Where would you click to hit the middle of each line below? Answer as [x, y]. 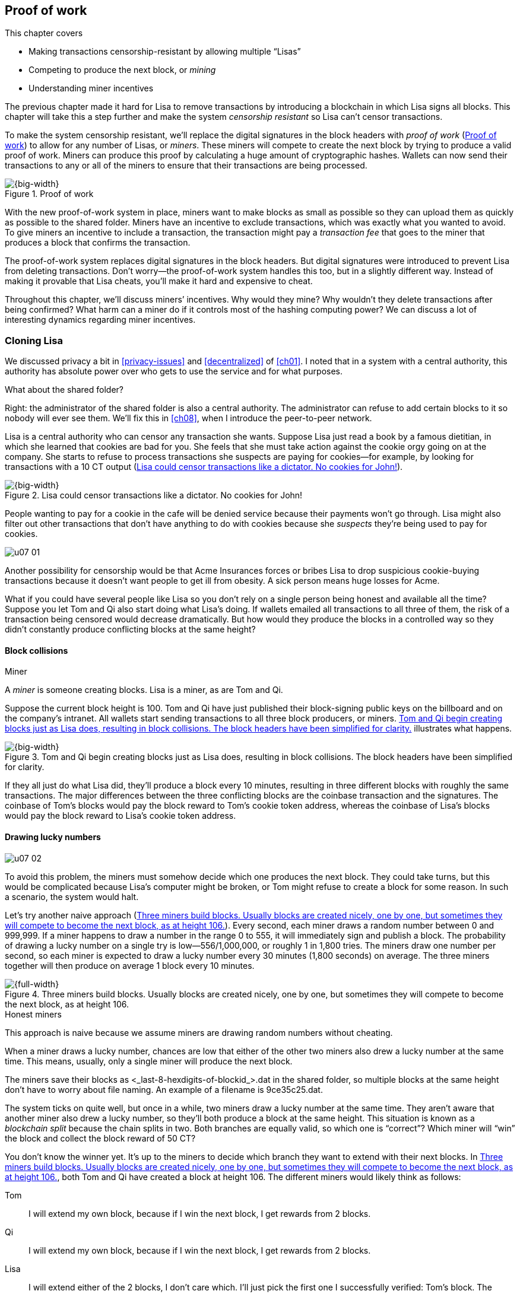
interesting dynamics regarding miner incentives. [100, 320]
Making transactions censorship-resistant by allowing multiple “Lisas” [165, 52]
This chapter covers [44, 33]
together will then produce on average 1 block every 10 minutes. [130, 965]
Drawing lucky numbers [53, 837]
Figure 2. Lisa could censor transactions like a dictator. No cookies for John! [154, 495]
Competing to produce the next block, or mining [122, 70]
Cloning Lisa [34, 340]
